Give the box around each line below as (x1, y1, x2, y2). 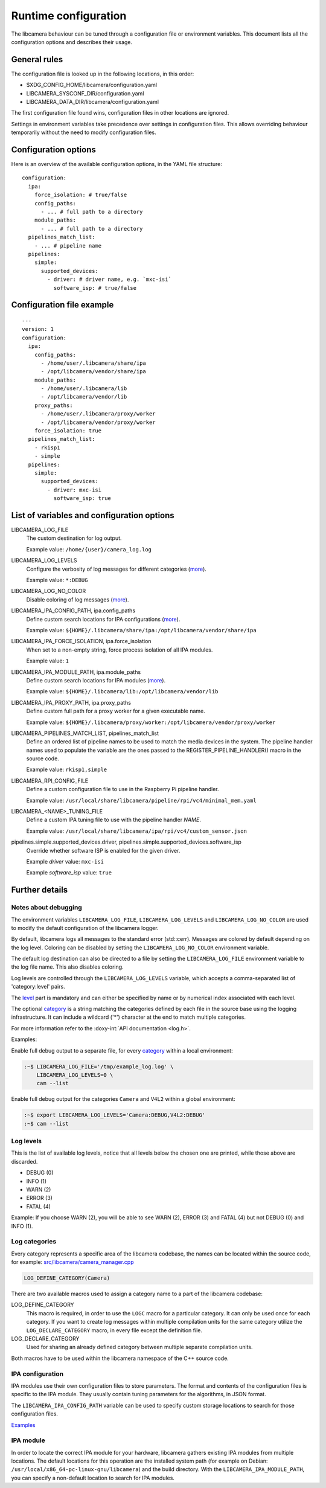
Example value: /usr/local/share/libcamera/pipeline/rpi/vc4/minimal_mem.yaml (26, 797, 257, 804)
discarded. (11, 1158, 38, 1165)
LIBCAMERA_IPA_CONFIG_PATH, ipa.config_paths (11, 607, 136, 614)
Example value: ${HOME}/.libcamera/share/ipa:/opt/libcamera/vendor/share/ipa (26, 626, 257, 633)
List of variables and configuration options (11, 510, 174, 521)
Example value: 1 (26, 657, 69, 664)
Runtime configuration (11, 9, 127, 22)
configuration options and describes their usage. (11, 38, 133, 45)
